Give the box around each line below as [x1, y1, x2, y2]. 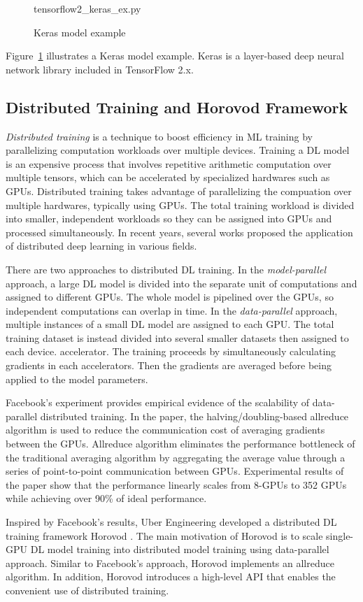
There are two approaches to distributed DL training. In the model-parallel [6, 261, 326, 276]
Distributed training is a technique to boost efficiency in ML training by [6, 129, 313, 143]
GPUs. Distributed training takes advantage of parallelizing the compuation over [6, 183, 352, 198]
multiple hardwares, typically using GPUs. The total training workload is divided [6, 197, 355, 212]
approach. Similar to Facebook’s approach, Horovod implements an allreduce [6, 555, 334, 570]
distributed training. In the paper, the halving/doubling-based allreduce [40, 408, 349, 423]
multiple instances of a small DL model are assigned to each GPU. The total [6, 317, 334, 331]
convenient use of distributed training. [6, 582, 169, 597]
